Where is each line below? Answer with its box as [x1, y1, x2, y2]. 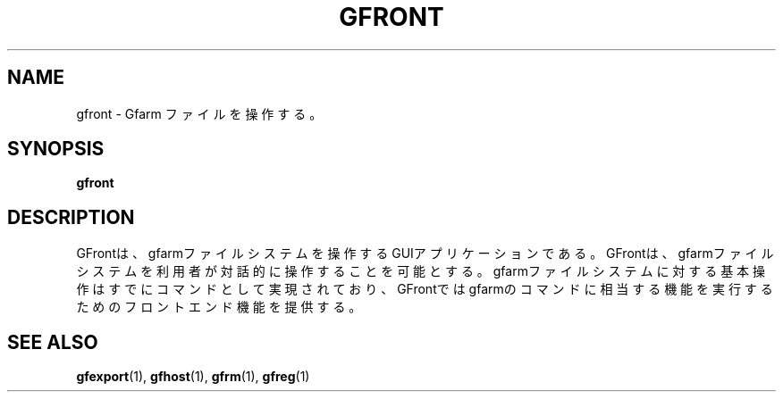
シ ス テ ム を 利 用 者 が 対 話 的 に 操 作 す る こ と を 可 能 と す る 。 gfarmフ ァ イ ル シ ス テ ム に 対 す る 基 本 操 [76, 263, 766, 279]
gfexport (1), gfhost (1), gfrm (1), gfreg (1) [76, 369, 310, 385]
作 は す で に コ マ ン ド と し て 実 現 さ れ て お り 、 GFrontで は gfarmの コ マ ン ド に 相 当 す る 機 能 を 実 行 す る [76, 281, 773, 297]
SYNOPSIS [7, 137, 105, 161]
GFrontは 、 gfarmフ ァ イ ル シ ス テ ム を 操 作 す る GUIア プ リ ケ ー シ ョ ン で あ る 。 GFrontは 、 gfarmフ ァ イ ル [76, 245, 774, 262]
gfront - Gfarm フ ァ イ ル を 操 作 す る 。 [76, 105, 323, 121]
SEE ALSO [7, 330, 98, 353]
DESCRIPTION [7, 205, 135, 229]
